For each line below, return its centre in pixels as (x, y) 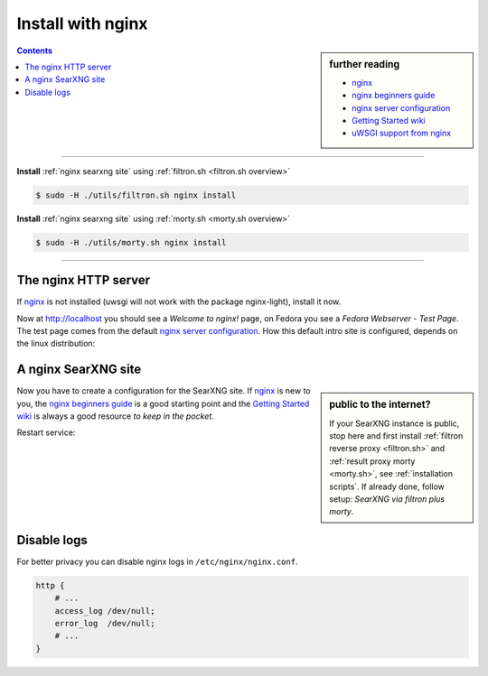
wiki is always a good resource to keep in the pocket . (115, 416)
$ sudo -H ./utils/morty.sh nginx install (131, 242)
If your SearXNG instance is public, (394, 423)
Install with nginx (82, 23)
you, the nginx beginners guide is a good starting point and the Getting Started (163, 403)
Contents (35, 51)
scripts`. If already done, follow (387, 486)
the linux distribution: (56, 344)
